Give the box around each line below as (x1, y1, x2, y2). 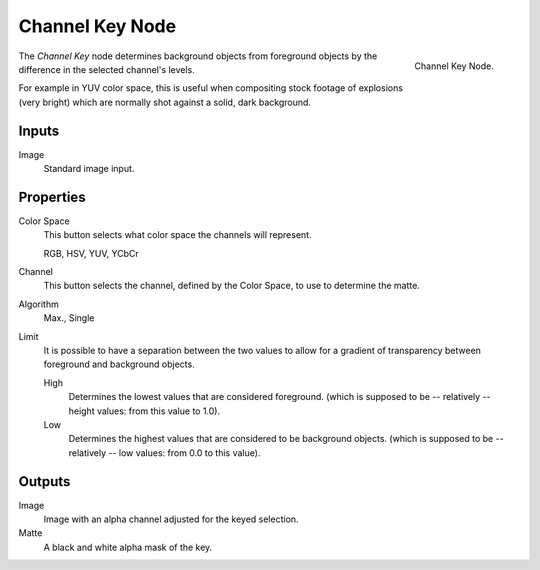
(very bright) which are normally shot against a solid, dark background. (18, 96, 312, 108)
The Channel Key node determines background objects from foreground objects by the (18, 50, 378, 62)
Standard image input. (43, 163, 135, 175)
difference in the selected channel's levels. (18, 63, 195, 75)
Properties (18, 188, 86, 205)
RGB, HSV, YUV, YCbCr (43, 247, 139, 259)
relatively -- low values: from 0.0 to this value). (68, 446, 261, 459)
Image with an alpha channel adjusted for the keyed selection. (43, 513, 299, 525)
